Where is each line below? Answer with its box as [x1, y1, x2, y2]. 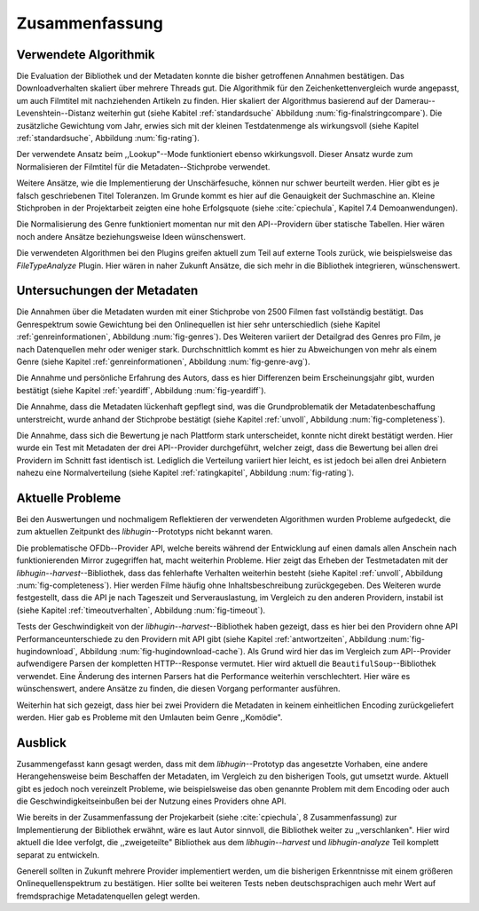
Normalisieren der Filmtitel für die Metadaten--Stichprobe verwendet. [16, 161, 271, 172]
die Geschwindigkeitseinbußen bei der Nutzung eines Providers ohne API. [16, 796, 287, 806]
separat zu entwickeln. [16, 849, 100, 860]
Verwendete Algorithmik [16, 47, 155, 62]
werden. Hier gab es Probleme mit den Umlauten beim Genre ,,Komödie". [16, 711, 283, 723]
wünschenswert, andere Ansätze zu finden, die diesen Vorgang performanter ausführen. [16, 684, 341, 694]
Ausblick [16, 735, 67, 750]
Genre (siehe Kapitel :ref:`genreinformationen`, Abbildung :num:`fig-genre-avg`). [16, 356, 310, 367]
